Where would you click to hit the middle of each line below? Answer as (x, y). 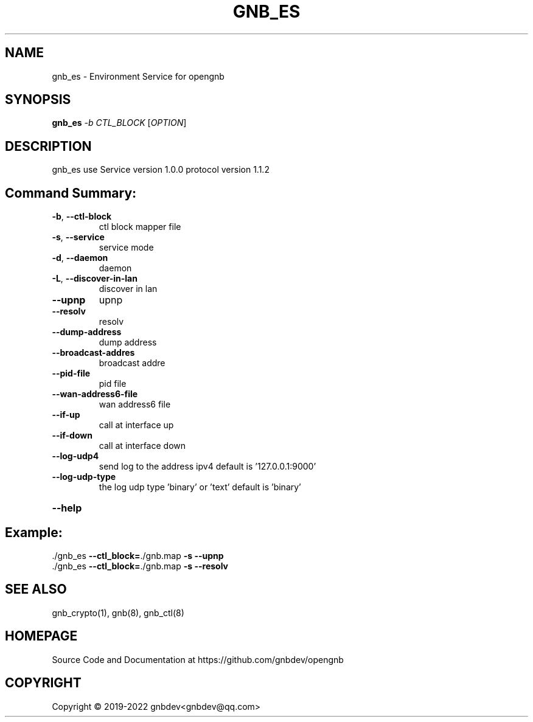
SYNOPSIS (38, 100)
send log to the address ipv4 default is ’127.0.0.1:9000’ (207, 467)
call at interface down (142, 446)
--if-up (66, 415)
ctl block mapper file (140, 227)
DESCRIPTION (48, 146)
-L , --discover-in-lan (95, 279)
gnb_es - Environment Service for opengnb (138, 76)
